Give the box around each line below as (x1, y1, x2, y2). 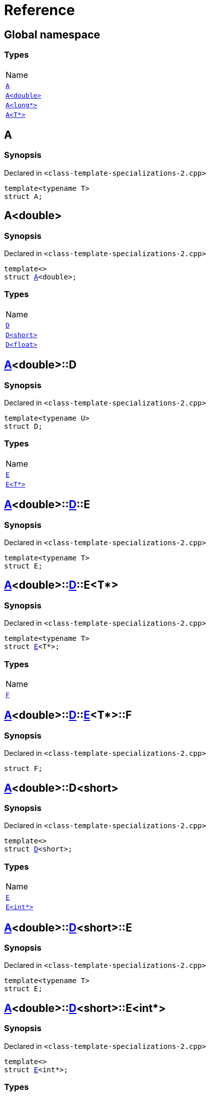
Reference (4, 2, 75, 19)
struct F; (4, 764, 43, 773)
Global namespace (4, 28, 100, 41)
